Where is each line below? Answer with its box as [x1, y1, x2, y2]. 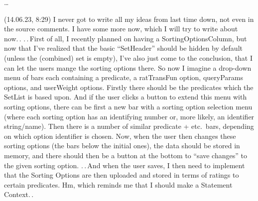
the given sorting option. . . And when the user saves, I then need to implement [4, 160, 245, 170]
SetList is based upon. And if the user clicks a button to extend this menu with [4, 92, 247, 102]
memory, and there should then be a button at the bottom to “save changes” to [4, 150, 247, 160]
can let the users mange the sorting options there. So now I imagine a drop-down [4, 62, 252, 73]
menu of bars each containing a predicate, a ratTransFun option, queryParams [4, 72, 244, 83]
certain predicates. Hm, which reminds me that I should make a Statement [4, 179, 233, 190]
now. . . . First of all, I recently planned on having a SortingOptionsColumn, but [4, 33, 247, 43]
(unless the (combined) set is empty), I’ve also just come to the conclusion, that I [4, 52, 253, 63]
